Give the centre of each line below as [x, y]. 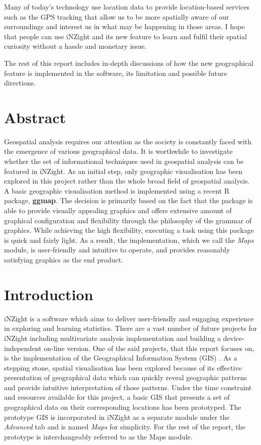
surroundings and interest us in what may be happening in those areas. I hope [124, 26]
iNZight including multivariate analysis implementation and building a [112, 338]
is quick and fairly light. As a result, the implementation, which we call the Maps [129, 240]
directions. [20, 83]
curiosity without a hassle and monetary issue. [75, 46]
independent [23, 348]
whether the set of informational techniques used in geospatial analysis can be [124, 161]
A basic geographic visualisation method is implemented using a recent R [117, 190]
